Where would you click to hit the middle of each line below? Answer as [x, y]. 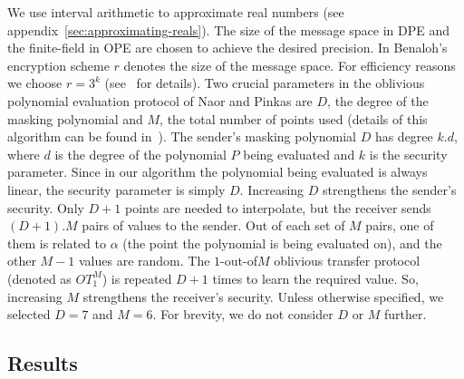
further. [406, 314]
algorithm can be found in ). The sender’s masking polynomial [182, 136]
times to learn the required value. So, [315, 278]
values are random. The [144, 261]
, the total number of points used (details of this [294, 118]
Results [43, 363]
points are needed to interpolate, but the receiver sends [278, 207]
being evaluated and [299, 154]
